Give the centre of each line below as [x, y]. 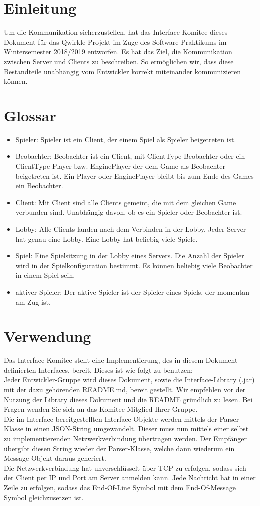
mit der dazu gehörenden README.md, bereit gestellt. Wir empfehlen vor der [125, 390]
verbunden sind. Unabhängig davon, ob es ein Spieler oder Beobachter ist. [129, 212]
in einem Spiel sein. [45, 275]
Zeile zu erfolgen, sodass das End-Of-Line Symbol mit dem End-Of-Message [120, 487]
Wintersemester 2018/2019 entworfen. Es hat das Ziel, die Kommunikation [118, 52]
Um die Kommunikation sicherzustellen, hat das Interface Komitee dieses [116, 32]
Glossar [30, 115]
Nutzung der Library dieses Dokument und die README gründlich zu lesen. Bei [128, 399]
